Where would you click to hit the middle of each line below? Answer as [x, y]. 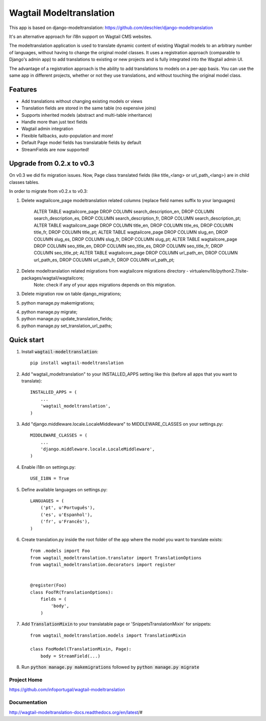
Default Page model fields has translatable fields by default [81, 142]
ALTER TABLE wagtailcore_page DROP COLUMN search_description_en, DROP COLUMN [124, 211]
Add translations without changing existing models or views [82, 101]
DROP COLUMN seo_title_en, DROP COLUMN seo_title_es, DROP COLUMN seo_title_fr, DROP [128, 246]
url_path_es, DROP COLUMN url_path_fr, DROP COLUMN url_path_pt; [104, 260]
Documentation [28, 702]
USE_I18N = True [50, 479]
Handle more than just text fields [54, 122]
